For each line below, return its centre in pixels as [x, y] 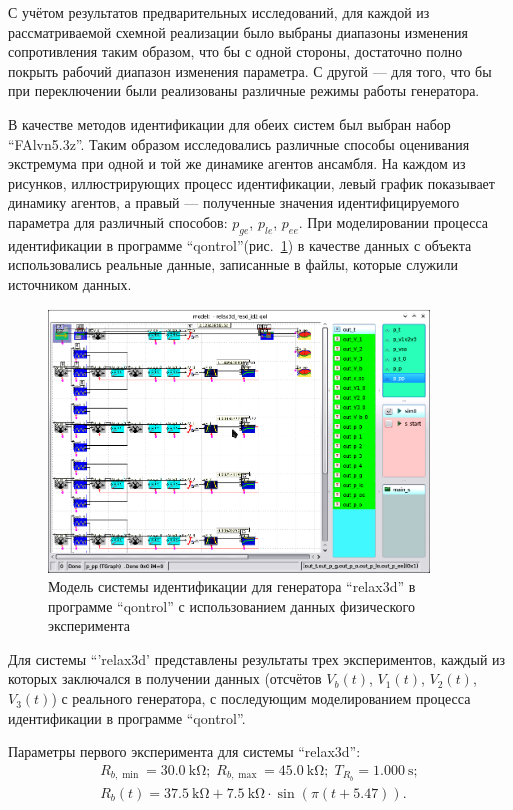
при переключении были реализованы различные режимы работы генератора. [244, 90]
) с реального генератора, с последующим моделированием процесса [261, 698]
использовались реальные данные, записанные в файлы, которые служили [233, 264]
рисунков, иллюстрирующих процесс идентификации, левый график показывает [251, 182]
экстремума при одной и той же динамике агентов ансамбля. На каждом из [237, 163]
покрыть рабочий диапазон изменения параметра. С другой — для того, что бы [250, 70]
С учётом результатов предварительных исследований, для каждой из [219, 12]
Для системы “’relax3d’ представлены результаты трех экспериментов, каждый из [257, 658]
